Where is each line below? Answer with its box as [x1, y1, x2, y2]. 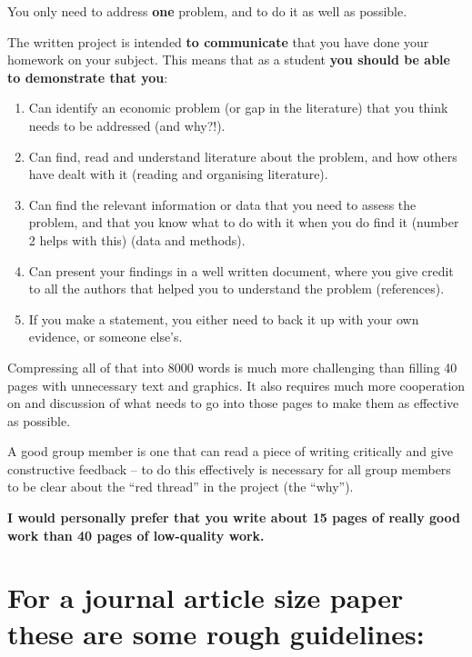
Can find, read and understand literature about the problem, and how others [28, 146, 457, 165]
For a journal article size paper [7, 579, 404, 616]
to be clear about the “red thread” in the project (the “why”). [7, 477, 354, 496]
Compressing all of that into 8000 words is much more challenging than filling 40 [7, 357, 457, 376]
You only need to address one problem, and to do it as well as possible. [7, 2, 407, 20]
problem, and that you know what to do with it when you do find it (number [28, 213, 459, 232]
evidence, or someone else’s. [28, 327, 183, 346]
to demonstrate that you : [7, 67, 168, 86]
